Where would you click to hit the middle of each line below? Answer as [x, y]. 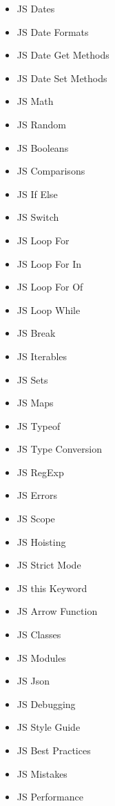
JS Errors [37, 495]
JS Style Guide [49, 727]
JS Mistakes [42, 773]
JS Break [36, 333]
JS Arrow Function [57, 611]
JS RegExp [40, 472]
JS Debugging [46, 704]
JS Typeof [39, 425]
